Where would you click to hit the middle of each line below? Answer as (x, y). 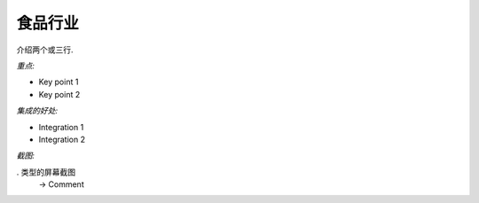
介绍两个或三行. (45, 50)
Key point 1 (59, 82)
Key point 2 (59, 94)
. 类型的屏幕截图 (46, 172)
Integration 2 (62, 139)
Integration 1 (61, 127)
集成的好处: (37, 111)
